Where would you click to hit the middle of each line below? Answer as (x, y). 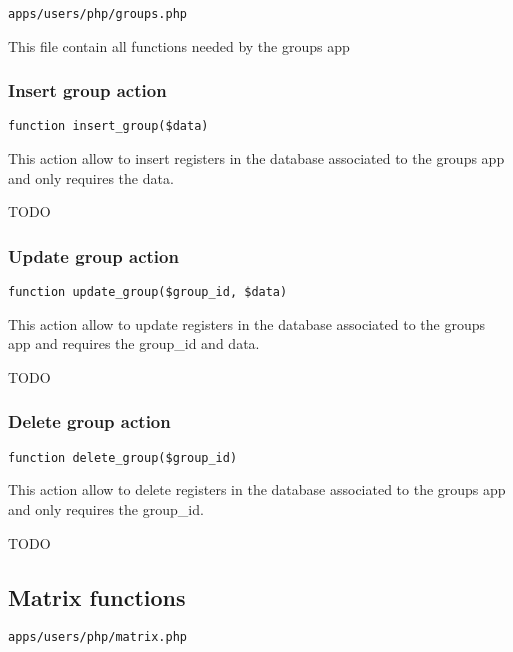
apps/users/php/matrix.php (97, 637)
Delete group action (89, 421)
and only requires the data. (91, 177)
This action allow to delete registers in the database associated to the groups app (257, 489)
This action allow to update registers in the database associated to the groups (247, 323)
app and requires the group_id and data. (134, 343)
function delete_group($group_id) (123, 457)
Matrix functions (97, 596)
